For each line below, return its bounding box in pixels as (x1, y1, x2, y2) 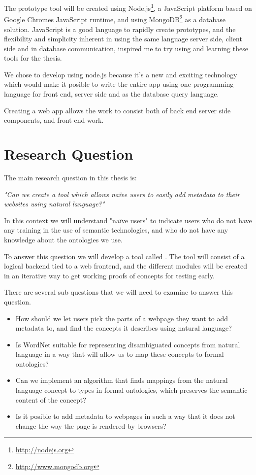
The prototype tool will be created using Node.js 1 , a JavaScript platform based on (4, 1, 252, 13)
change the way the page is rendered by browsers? (15, 420, 166, 431)
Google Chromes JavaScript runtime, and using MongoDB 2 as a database (4, 13, 225, 24)
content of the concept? (15, 394, 86, 405)
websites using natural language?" (4, 199, 105, 209)
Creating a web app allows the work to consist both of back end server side (4, 105, 231, 115)
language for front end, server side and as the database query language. (4, 89, 219, 99)
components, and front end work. (4, 115, 104, 125)
